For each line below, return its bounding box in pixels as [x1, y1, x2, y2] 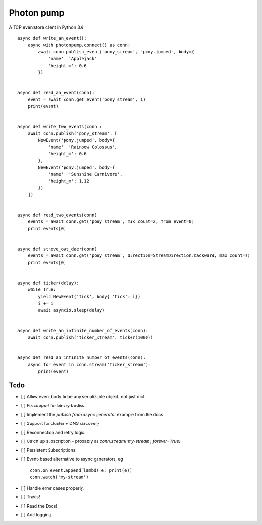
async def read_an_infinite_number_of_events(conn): [17, 355, 146, 360]
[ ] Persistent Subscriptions [21, 447, 76, 453]
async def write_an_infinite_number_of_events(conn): [17, 328, 148, 333]
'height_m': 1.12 [48, 178, 90, 184]
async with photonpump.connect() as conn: [27, 42, 131, 48]
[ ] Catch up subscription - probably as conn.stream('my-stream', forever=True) [21, 438, 180, 444]
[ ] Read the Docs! [21, 503, 58, 508]
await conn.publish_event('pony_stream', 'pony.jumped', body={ [38, 49, 194, 54]
